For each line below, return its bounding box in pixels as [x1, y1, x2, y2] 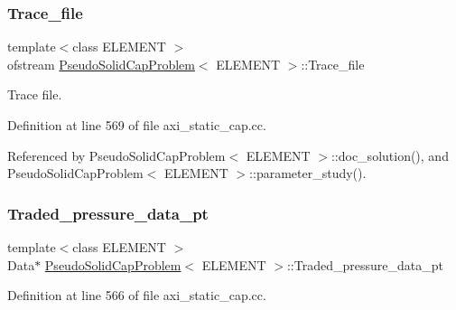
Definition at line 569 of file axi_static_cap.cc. [7, 116, 266, 134]
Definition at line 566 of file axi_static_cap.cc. [7, 286, 266, 305]
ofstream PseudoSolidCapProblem [7, 54, 195, 73]
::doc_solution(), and [330, 146, 449, 164]
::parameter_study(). [249, 164, 367, 183]
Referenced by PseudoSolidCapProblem [7, 146, 226, 164]
